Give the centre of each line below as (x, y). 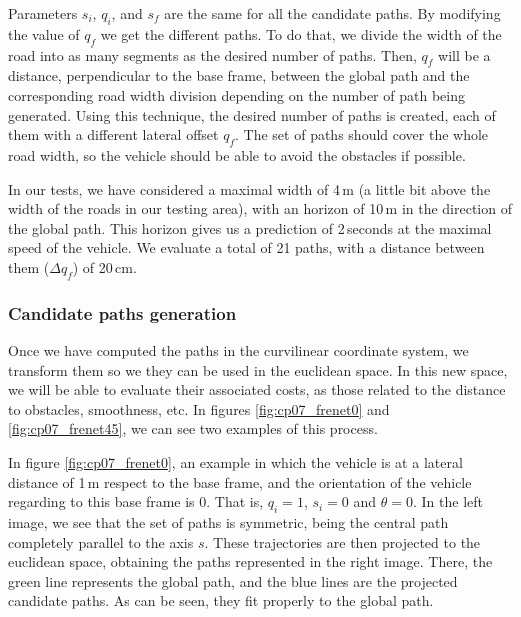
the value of (44, 33)
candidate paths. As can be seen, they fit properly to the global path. (221, 600)
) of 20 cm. (104, 266)
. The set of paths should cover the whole (362, 134)
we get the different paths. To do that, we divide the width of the (301, 33)
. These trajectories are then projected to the (342, 541)
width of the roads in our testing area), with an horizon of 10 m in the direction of (260, 208)
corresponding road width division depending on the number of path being (236, 94)
